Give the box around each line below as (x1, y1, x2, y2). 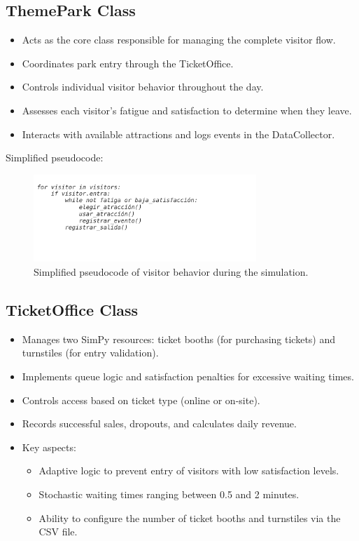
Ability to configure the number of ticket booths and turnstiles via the (38, 510, 341, 525)
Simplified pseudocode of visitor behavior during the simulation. (34, 265, 309, 279)
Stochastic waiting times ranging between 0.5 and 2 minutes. (38, 486, 300, 501)
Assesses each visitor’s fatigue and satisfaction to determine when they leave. (22, 102, 352, 117)
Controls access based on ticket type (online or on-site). (22, 392, 260, 407)
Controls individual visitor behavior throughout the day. (22, 79, 264, 94)
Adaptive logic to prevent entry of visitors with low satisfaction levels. (38, 463, 339, 478)
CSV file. (38, 524, 78, 539)
